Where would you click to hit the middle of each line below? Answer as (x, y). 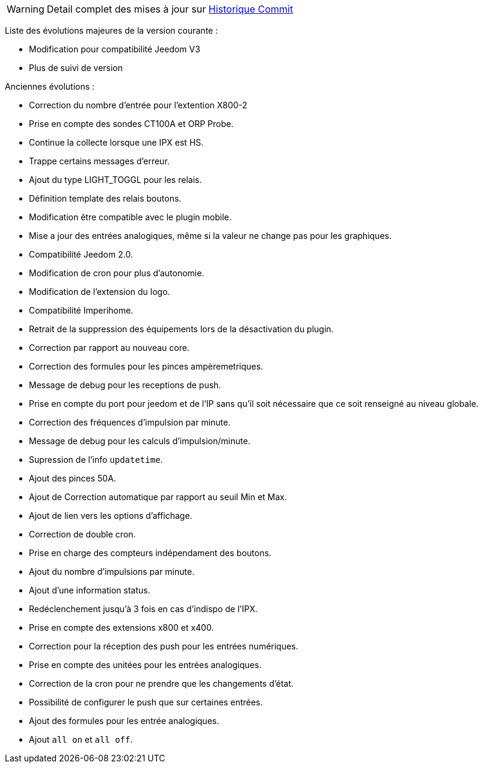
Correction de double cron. (82, 534)
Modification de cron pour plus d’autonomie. (117, 273)
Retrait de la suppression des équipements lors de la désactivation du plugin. (181, 329)
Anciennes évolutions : (50, 86)
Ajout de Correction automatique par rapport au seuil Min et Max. (158, 497)
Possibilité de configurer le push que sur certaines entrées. (146, 702)
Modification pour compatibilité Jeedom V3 (115, 49)
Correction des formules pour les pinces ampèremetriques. (146, 366)
